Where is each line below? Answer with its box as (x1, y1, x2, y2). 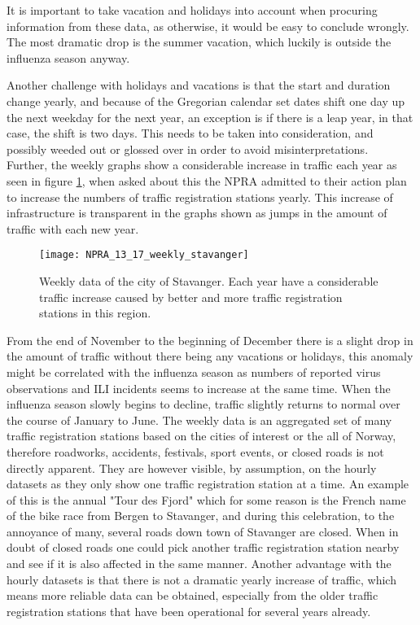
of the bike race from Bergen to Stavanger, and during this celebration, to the (7, 507, 395, 524)
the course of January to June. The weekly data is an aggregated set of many (7, 411, 392, 428)
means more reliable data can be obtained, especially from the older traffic (7, 587, 378, 604)
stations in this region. (39, 304, 151, 321)
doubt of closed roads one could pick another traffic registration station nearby (7, 539, 400, 556)
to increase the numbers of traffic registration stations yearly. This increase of (7, 188, 393, 205)
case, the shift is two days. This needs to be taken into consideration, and (7, 125, 374, 142)
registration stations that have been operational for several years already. (7, 602, 371, 619)
